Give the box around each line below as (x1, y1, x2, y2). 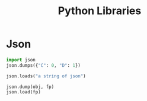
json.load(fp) (6, 89, 41, 95)
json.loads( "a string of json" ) (6, 73, 86, 79)
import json (6, 57, 36, 63)
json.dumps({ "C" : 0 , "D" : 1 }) (6, 62, 81, 69)
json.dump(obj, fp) (6, 84, 55, 90)
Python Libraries (57, 4, 142, 18)
